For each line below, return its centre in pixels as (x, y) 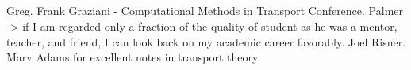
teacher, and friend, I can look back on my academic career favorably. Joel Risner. (206, 41)
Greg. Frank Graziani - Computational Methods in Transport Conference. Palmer (205, 11)
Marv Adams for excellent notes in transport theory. (134, 57)
